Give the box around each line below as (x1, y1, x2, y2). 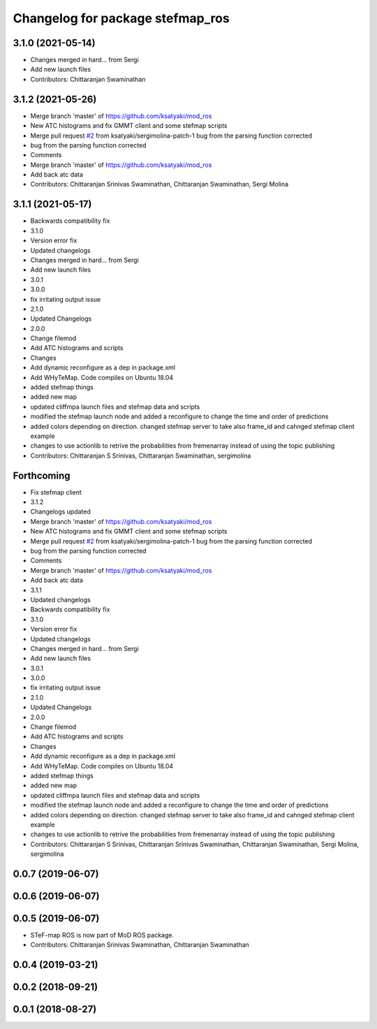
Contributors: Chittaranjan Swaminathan (30, 75, 146, 83)
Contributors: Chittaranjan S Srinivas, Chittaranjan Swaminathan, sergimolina (30, 451, 251, 460)
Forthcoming (13, 469, 71, 481)
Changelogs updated (30, 507, 91, 516)
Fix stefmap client (30, 488, 82, 496)
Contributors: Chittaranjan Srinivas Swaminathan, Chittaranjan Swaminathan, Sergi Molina (30, 180, 289, 189)
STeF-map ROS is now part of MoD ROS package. (30, 931, 175, 940)
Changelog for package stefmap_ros (13, 10, 230, 26)
